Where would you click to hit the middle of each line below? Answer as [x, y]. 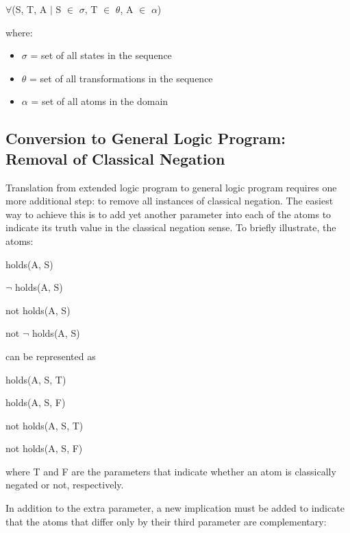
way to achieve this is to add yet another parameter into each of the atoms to [168, 214]
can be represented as [51, 356]
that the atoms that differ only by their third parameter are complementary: [166, 521]
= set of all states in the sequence [101, 55]
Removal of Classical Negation [115, 158]
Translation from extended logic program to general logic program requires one [171, 187]
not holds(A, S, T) [45, 425]
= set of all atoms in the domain [100, 101]
